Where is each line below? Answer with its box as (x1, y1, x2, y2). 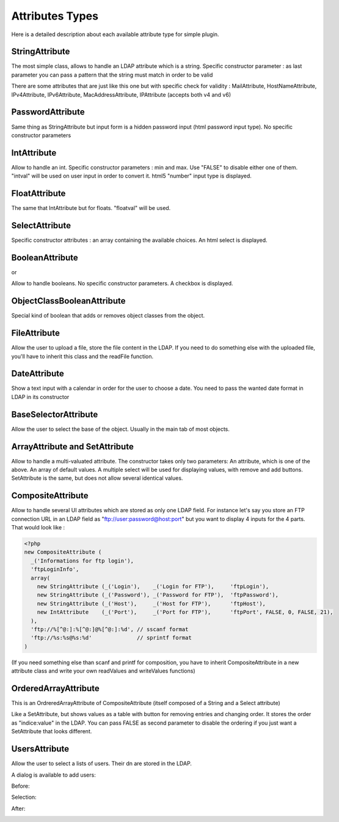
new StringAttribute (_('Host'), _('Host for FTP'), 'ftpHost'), (37, 600, 266, 607)
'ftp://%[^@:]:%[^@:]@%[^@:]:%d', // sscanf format (31, 626, 189, 633)
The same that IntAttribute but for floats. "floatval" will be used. (11, 204, 171, 212)
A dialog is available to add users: (11, 771, 96, 779)
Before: (11, 782, 30, 790)
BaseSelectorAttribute (11, 409, 98, 419)
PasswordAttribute (11, 107, 85, 118)
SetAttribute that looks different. (11, 728, 92, 735)
